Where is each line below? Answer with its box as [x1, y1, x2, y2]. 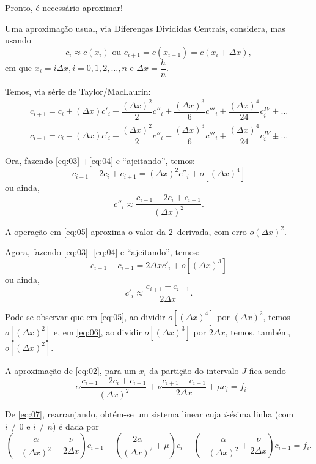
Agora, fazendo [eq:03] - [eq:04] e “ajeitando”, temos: [5, 245, 200, 258]
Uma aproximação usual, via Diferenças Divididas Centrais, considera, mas [5, 21, 285, 34]
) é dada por [52, 419, 99, 432]
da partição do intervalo [149, 364, 239, 376]
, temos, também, [225, 325, 291, 338]
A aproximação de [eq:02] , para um [5, 364, 136, 376]
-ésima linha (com [227, 408, 294, 421]
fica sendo [249, 364, 286, 376]
